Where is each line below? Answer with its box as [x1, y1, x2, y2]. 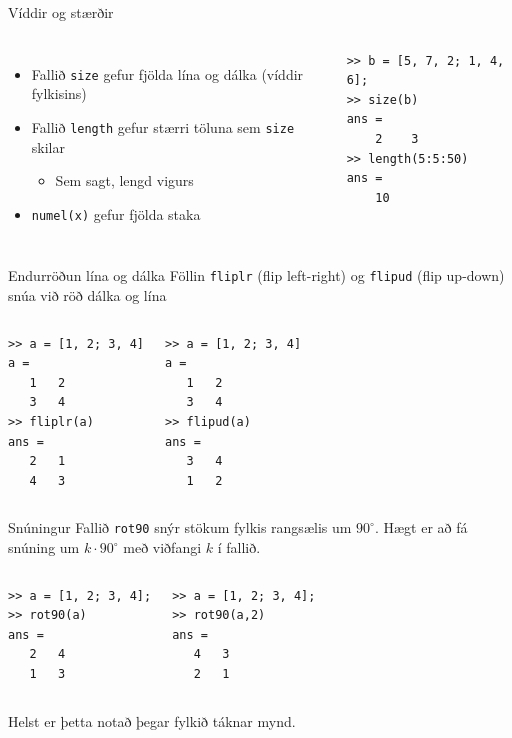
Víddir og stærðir [8, 2, 114, 22]
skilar [31, 136, 65, 157]
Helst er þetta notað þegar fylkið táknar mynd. [8, 710, 296, 731]
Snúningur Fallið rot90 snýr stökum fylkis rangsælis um [8, 517, 352, 538]
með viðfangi [123, 537, 202, 557]
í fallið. [217, 537, 261, 557]
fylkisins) [31, 83, 87, 104]
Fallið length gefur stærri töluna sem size [31, 116, 295, 137]
